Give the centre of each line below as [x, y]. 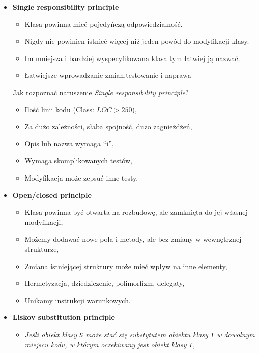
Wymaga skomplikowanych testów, [78, 160]
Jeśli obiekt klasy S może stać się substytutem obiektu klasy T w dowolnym [140, 334]
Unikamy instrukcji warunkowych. [78, 300]
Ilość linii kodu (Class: [59, 109]
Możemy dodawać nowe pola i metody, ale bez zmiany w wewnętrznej [133, 239]
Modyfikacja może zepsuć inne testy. [81, 177]
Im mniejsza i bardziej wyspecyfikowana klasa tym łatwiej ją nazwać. [132, 58]
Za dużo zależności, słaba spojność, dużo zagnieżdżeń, [108, 126]
